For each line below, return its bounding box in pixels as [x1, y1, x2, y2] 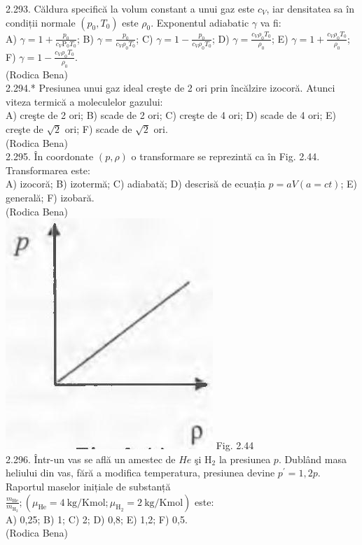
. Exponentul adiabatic [151, 15, 249, 29]
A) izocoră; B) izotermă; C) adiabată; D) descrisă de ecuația [6, 176, 265, 191]
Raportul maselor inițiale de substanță [6, 479, 171, 493]
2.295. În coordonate [6, 149, 94, 164]
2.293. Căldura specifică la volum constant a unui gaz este [6, 1, 255, 15]
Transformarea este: [6, 162, 90, 177]
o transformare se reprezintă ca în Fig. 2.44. [131, 149, 320, 164]
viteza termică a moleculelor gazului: [6, 94, 163, 108]
